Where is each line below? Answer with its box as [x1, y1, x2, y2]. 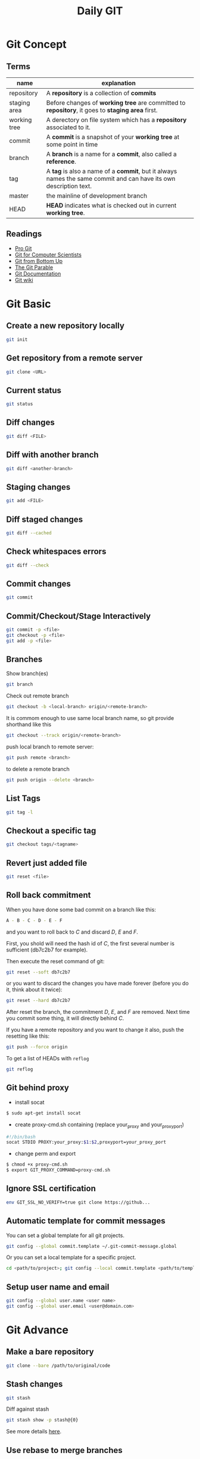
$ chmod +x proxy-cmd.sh [6, 1161, 68, 1167]
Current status [6, 385, 61, 395]
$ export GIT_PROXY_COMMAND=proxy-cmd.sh [6, 1167, 111, 1173]
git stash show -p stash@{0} [6, 1417, 79, 1423]
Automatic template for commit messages [6, 1216, 165, 1226]
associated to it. [46, 123, 91, 132]
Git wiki [14, 276, 34, 283]
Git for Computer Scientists [14, 251, 82, 258]
